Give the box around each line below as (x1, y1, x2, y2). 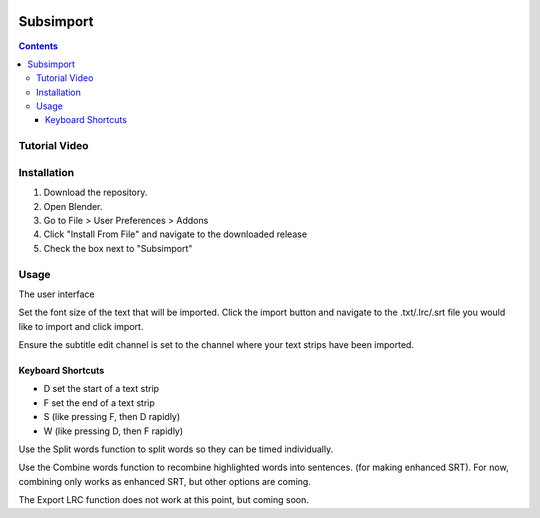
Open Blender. (43, 200, 103, 212)
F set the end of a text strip (43, 396, 155, 409)
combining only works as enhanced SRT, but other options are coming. (18, 475, 312, 487)
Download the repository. (43, 186, 148, 199)
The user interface (18, 288, 95, 300)
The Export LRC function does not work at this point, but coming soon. (18, 494, 310, 506)
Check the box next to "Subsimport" (43, 242, 193, 254)
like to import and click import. (18, 320, 144, 332)
